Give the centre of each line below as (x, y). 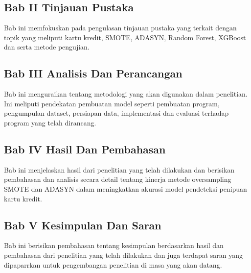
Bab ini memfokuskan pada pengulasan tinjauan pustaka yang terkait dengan (120, 28)
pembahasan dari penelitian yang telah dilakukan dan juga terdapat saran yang (124, 255)
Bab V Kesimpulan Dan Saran (83, 225)
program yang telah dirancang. (50, 122)
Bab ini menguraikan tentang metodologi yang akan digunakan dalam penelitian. (126, 94)
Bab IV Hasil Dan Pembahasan (85, 149)
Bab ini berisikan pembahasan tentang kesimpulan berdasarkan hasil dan (114, 245)
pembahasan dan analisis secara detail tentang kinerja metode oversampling (118, 179)
